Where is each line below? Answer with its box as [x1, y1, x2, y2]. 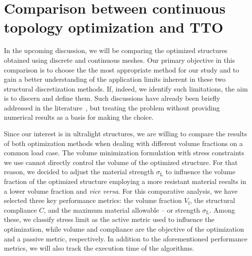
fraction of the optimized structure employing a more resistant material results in [4, 176, 247, 186]
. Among [209, 204, 235, 215]
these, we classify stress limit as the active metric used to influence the [4, 214, 215, 224]
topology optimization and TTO [4, 17, 223, 37]
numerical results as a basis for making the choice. [4, 112, 154, 122]
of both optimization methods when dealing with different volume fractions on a [4, 138, 243, 148]
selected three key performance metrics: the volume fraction [4, 195, 182, 205]
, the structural [190, 195, 235, 205]
